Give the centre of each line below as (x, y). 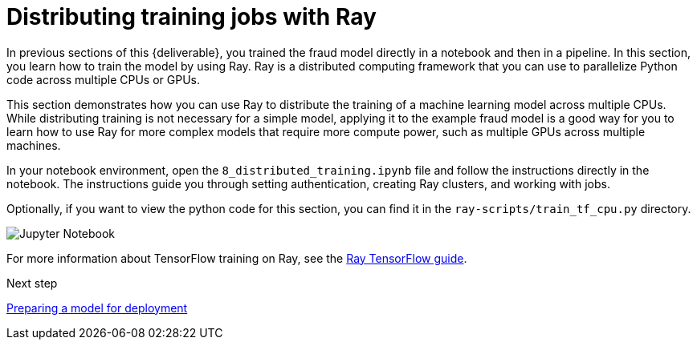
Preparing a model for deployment (97, 308)
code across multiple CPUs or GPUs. (103, 79)
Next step (32, 283)
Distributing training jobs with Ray (192, 17)
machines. (34, 145)
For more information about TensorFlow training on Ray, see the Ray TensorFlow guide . (237, 258)
